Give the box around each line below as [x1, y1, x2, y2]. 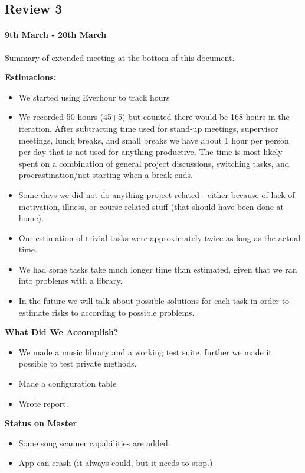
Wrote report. [18, 397, 68, 409]
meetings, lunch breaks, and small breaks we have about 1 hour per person [18, 134, 289, 146]
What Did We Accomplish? [5, 326, 119, 338]
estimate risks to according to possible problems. [18, 306, 195, 318]
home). [18, 212, 44, 224]
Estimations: [5, 71, 57, 83]
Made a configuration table [18, 377, 117, 390]
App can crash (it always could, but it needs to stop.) [18, 456, 213, 469]
